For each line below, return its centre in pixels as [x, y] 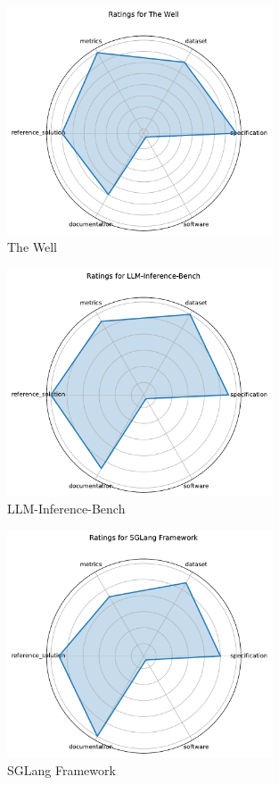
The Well [32, 247]
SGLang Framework [62, 769]
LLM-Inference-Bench [66, 509]
